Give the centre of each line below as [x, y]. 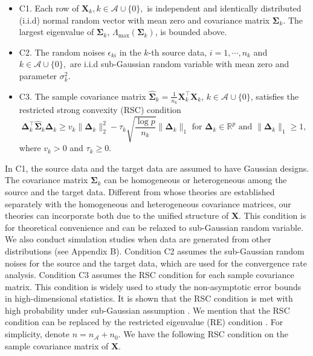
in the [130, 52]
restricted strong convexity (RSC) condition [100, 110]
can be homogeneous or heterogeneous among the [195, 180]
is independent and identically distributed [224, 8]
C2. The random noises [62, 52]
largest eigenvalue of [56, 32]
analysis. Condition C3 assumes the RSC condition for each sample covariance [150, 275]
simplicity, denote [37, 334]
